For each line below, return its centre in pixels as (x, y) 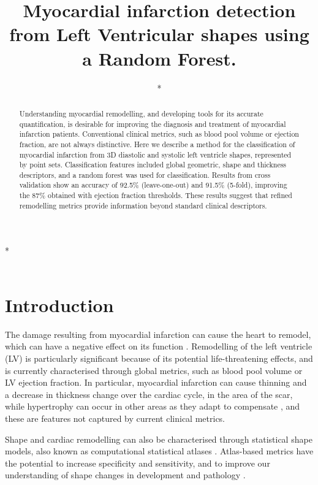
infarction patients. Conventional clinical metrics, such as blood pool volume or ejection (159, 134)
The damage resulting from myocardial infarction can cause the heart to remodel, (158, 334)
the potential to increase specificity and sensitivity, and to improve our (138, 463)
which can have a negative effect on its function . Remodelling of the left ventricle (159, 346)
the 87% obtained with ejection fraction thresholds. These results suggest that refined (156, 195)
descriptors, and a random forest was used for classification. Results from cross (145, 174)
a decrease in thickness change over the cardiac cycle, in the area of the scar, (149, 394)
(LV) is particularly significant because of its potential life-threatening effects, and (159, 358)
